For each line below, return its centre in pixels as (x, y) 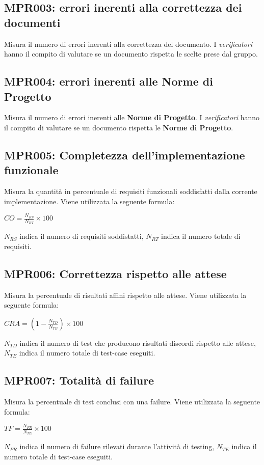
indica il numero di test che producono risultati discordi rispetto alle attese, (138, 343)
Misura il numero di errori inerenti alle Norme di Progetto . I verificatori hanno (132, 117)
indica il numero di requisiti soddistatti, (82, 236)
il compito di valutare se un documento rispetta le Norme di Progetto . (119, 127)
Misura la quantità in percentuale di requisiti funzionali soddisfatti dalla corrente (131, 191)
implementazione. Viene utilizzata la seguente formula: (89, 201)
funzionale (31, 170)
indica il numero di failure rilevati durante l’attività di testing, (117, 446)
